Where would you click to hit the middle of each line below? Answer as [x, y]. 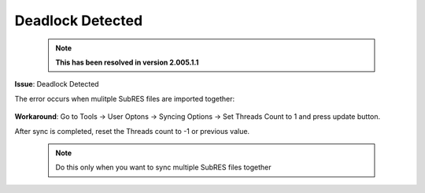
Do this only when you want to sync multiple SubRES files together [163, 167]
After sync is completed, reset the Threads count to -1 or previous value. [132, 131]
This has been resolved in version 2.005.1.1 [127, 62]
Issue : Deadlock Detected [57, 84]
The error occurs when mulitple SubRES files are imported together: [125, 98]
